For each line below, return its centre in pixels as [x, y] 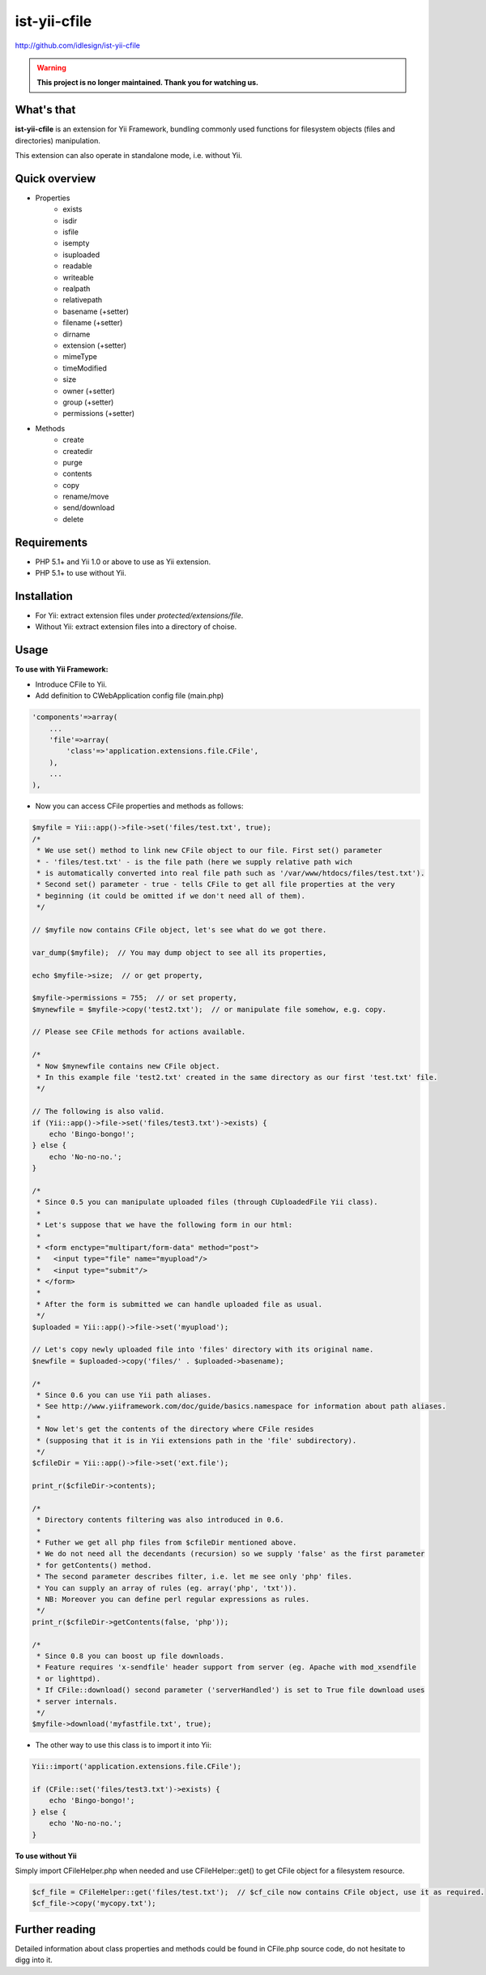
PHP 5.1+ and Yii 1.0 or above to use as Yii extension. [123, 561]
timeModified [85, 368]
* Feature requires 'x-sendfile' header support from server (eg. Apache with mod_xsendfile [227, 1667]
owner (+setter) [89, 391]
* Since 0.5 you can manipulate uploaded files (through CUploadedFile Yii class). [207, 1202]
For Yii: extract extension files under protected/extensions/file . [139, 615]
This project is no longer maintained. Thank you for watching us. [148, 83]
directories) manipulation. [58, 140]
